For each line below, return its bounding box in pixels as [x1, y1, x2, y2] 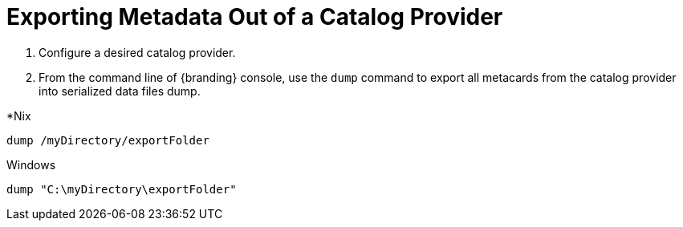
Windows [6, 157, 56, 172]
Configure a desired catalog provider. [39, 45, 236, 59]
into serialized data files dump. [39, 83, 201, 98]
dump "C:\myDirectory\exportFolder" [6, 182, 237, 196]
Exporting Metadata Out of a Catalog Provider [6, 3, 503, 30]
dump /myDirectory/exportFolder [6, 133, 209, 147]
